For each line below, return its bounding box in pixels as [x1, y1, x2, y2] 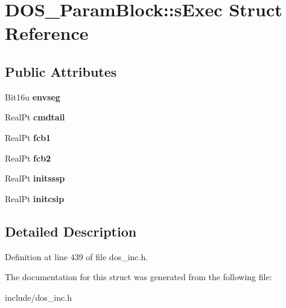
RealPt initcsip [5, 192, 65, 205]
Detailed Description [5, 221, 137, 240]
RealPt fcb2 [5, 151, 51, 164]
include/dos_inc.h [5, 290, 72, 303]
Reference [5, 21, 89, 45]
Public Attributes [5, 62, 117, 80]
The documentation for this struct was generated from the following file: [5, 270, 272, 283]
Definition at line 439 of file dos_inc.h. [5, 250, 148, 263]
